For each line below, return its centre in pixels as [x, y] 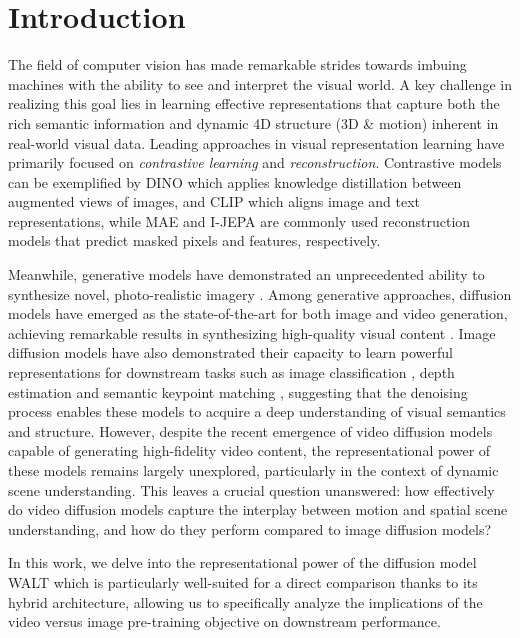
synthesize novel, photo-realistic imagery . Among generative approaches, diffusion [260, 293]
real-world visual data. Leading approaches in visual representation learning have [256, 142]
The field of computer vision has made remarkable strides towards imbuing [237, 64]
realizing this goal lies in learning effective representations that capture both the [254, 103]
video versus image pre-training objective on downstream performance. [224, 621]
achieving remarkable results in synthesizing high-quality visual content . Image [252, 332]
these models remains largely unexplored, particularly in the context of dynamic [253, 470]
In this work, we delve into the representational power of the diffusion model [242, 562]
